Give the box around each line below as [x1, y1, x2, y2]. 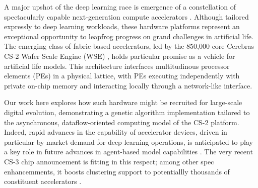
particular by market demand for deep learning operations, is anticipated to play [4, 136, 253, 147]
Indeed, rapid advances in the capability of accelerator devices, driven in [4, 127, 227, 137]
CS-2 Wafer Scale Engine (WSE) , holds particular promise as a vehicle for [4, 50, 235, 61]
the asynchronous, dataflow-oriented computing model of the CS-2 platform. [4, 117, 239, 127]
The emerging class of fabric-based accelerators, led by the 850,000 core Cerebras [4, 41, 254, 51]
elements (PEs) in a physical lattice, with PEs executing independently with [4, 70, 240, 81]
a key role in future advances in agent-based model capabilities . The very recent [4, 146, 253, 157]
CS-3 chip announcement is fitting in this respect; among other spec [4, 156, 214, 166]
